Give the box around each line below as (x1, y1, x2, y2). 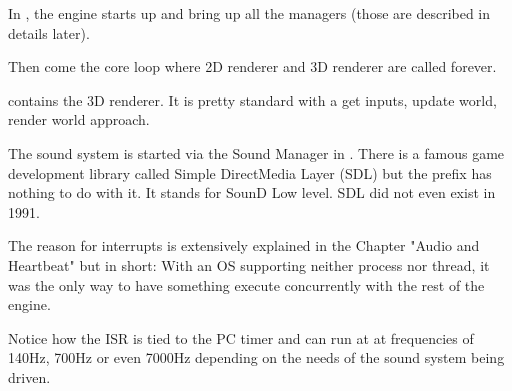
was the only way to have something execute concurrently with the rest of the (8, 274, 485, 295)
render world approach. (8, 109, 150, 130)
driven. (8, 366, 51, 387)
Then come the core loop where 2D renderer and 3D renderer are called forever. (8, 56, 497, 77)
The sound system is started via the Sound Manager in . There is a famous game (8, 142, 505, 163)
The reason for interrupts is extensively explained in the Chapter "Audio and (8, 235, 480, 256)
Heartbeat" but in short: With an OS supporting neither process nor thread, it (8, 254, 490, 275)
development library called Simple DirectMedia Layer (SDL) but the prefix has (8, 162, 492, 183)
